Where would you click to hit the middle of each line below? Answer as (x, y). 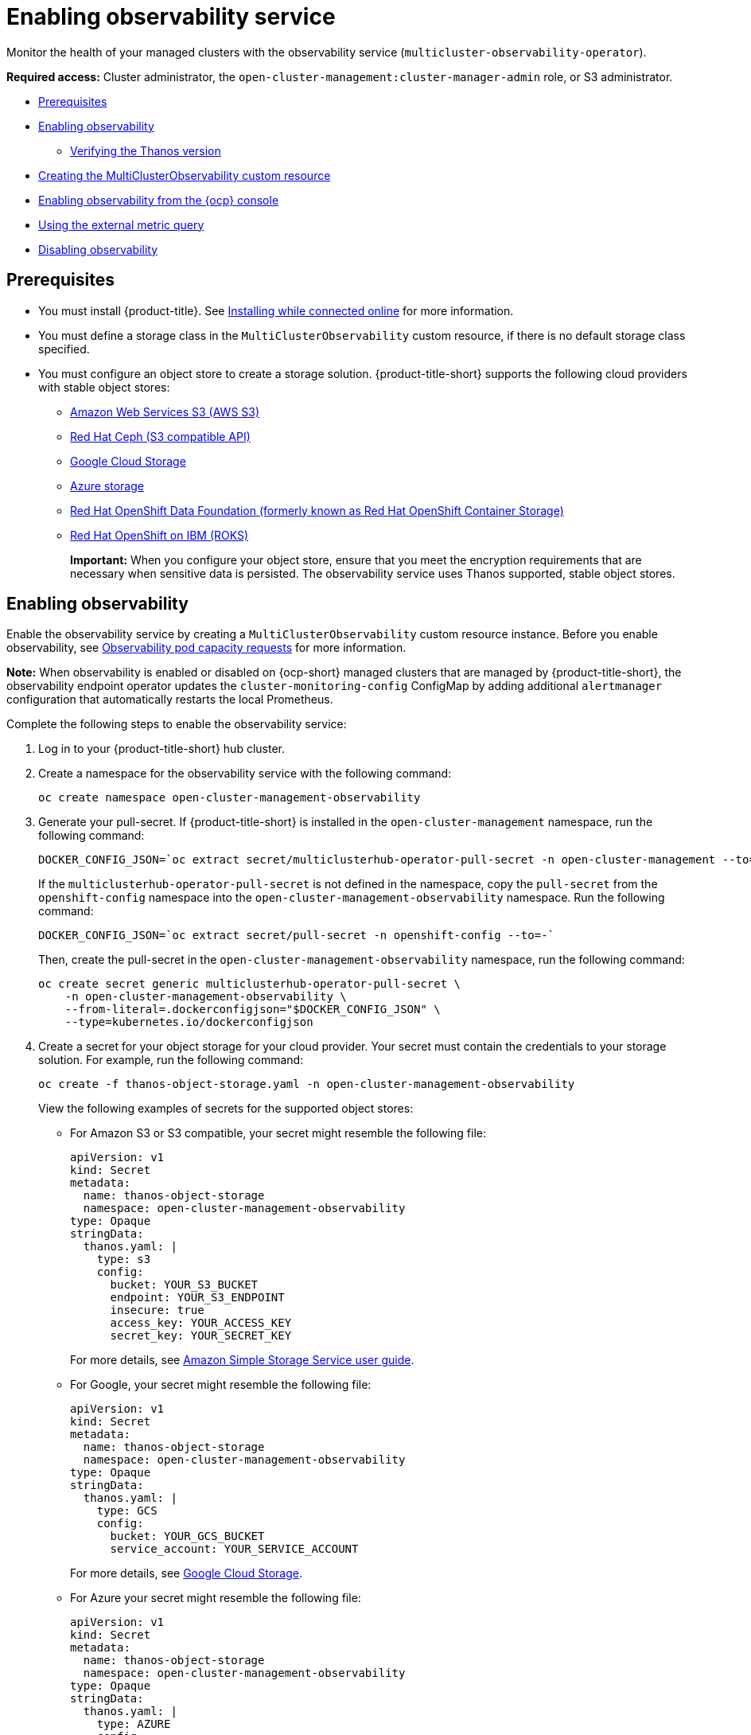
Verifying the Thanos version (146, 150)
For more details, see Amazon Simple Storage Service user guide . (242, 1360)
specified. (64, 349)
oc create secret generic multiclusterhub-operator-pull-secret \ (250, 984)
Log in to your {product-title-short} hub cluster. (161, 749)
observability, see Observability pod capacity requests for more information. (206, 648)
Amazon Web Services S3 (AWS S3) (165, 411)
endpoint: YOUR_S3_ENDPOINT (197, 1298)
